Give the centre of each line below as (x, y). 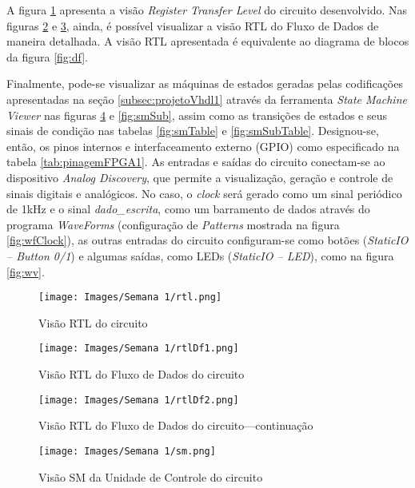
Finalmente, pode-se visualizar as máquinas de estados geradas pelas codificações (205, 83)
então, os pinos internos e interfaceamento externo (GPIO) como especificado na (203, 146)
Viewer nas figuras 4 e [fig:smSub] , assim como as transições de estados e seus (197, 115)
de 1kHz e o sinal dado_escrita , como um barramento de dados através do (188, 209)
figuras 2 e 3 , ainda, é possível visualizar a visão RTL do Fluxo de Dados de (193, 25)
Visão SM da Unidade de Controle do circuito (151, 476)
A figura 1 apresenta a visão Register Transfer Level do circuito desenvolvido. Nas (207, 10)
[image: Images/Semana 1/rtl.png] (130, 298)
